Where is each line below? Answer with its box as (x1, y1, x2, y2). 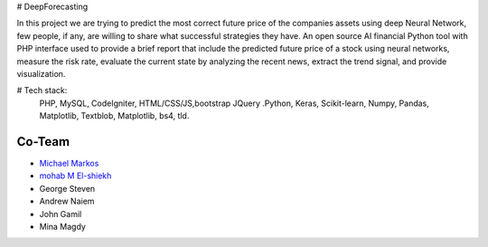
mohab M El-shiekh (39, 170, 112, 181)
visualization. (16, 68, 66, 79)
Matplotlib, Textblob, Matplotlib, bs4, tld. (39, 110, 190, 121)
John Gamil (39, 208, 82, 219)
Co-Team (16, 134, 70, 149)
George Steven (39, 183, 96, 194)
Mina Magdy (39, 221, 86, 232)
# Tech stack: (16, 85, 68, 96)
